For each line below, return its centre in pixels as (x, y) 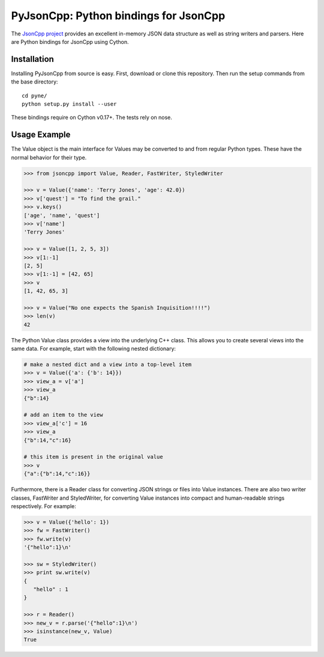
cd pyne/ (34, 95)
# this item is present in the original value (93, 457)
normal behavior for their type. (49, 157)
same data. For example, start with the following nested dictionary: (94, 349)
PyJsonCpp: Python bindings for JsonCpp (118, 16)
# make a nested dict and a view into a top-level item (108, 365)
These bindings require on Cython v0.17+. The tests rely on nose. (91, 118)
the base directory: (34, 82)
